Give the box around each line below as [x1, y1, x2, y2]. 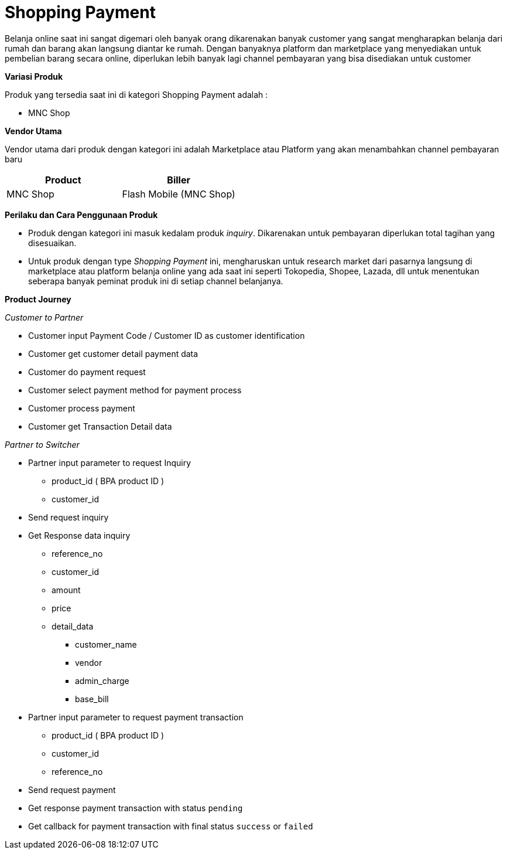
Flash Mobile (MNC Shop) [122, 188, 235, 200]
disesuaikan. [28, 237, 77, 248]
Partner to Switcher [5, 439, 80, 450]
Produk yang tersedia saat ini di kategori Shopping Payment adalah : [5, 89, 268, 100]
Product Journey [5, 294, 71, 304]
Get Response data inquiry [28, 530, 131, 540]
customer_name [75, 639, 137, 649]
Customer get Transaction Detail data [28, 421, 172, 431]
